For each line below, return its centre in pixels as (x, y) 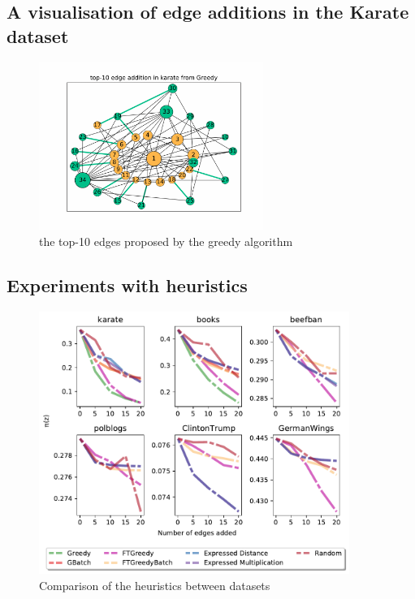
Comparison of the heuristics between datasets (155, 586)
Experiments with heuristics (127, 284)
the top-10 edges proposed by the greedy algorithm (166, 241)
